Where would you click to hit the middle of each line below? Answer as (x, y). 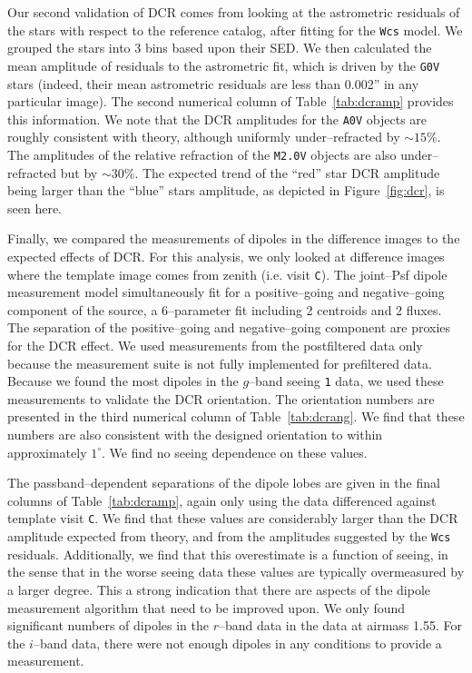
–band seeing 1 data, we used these (346, 381)
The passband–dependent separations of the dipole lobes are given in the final (224, 483)
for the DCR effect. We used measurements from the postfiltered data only (215, 345)
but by (79, 172)
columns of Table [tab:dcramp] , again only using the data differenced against (222, 500)
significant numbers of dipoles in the (108, 625)
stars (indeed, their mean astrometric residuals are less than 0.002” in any (213, 83)
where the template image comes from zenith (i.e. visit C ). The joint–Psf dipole (227, 274)
